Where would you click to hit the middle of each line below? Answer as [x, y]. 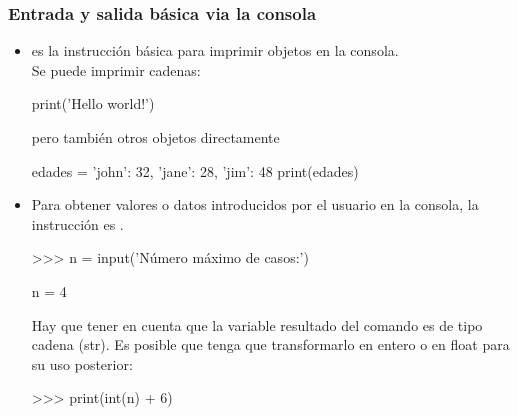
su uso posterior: [82, 363]
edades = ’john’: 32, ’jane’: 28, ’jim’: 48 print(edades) [195, 170]
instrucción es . [77, 223]
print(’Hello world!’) [93, 103]
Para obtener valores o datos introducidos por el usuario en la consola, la [255, 204]
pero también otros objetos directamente [155, 137]
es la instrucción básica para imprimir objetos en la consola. [215, 50]
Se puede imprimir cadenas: [116, 69]
